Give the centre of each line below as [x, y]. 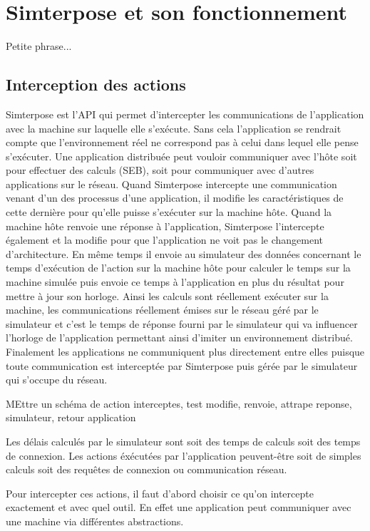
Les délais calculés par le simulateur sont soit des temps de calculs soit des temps [183, 441]
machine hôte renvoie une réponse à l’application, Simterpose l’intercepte [165, 226]
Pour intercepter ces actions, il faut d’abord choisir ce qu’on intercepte [160, 493]
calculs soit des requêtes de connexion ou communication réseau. [147, 469]
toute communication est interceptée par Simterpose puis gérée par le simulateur [182, 365]
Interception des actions [96, 84]
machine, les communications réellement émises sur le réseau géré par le [162, 310]
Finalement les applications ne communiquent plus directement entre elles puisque [185, 352]
